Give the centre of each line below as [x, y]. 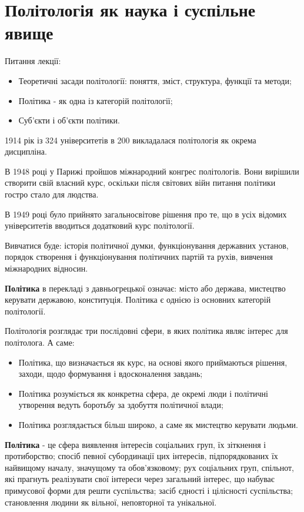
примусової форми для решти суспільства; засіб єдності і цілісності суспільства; [149, 490]
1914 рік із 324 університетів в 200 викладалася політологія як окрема [131, 140]
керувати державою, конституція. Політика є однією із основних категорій [138, 299]
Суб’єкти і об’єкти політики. [69, 120]
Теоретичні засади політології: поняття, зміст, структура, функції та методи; [155, 80]
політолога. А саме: [40, 342]
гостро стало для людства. [52, 194]
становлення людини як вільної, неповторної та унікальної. [111, 502]
